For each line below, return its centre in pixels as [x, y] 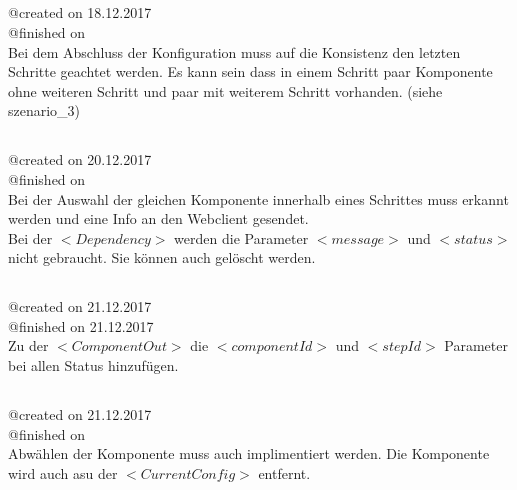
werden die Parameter [241, 237]
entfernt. [284, 472]
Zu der [28, 345]
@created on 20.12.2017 [80, 159]
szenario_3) [44, 110]
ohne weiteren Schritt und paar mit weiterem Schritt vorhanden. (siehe [225, 90]
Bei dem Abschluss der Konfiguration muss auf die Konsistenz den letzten [234, 51]
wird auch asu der [63, 472]
